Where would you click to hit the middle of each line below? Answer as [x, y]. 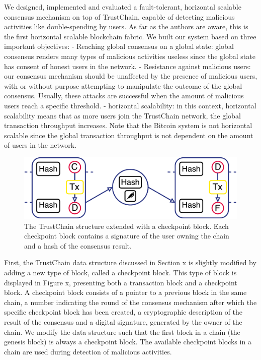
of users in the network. [40, 145]
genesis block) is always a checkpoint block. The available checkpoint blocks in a [128, 342]
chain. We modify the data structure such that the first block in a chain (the [122, 332]
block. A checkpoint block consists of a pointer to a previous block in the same [125, 292]
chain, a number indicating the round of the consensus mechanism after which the [130, 302]
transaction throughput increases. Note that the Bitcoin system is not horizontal [128, 125]
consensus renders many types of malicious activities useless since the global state [130, 56]
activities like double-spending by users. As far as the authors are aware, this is [126, 26]
